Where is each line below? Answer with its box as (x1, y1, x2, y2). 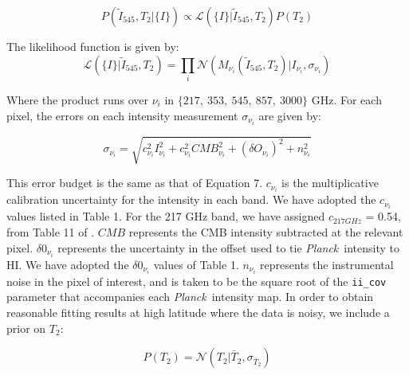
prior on (6, 319, 46, 336)
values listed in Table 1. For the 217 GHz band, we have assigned (6, 208, 325, 225)
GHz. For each (311, 91, 382, 107)
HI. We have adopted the (6, 256, 129, 272)
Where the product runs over (6, 91, 148, 107)
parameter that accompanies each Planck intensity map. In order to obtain (6, 288, 374, 305)
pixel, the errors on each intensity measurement (6, 107, 238, 123)
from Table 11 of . (6, 223, 95, 240)
